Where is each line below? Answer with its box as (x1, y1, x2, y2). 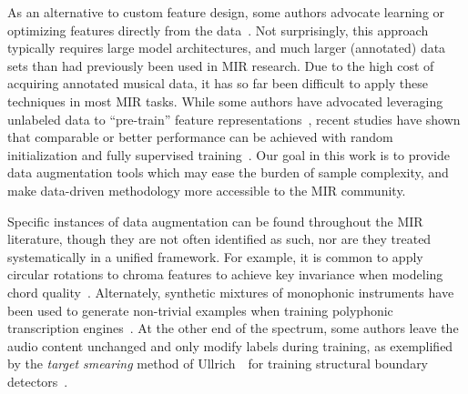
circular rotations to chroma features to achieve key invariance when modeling (7, 265, 443, 284)
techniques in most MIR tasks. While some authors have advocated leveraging (7, 91, 443, 110)
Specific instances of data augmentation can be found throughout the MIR (7, 211, 423, 230)
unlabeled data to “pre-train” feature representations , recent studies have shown (7, 109, 461, 128)
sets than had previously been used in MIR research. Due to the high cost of (7, 56, 434, 75)
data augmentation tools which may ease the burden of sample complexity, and (7, 163, 449, 182)
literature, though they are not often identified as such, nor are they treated (7, 229, 432, 248)
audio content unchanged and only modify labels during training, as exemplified (7, 336, 453, 355)
